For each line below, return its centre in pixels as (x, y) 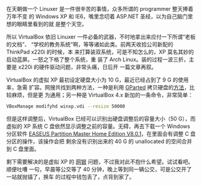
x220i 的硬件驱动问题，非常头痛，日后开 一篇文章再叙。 (87, 67)
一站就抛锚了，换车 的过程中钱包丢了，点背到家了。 (70, 176)
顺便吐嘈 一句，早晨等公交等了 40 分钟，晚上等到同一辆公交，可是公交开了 (99, 169)
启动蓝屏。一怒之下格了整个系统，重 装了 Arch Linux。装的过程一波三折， (98, 59)
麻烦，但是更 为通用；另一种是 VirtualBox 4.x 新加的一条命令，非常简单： (102, 95)
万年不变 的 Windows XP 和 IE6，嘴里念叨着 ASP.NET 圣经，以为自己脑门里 (100, 16)
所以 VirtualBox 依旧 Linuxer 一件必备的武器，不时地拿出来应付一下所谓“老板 (101, 37)
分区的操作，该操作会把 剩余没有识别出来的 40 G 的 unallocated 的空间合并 (99, 141)
